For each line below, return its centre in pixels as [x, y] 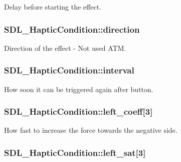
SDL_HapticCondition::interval [69, 70]
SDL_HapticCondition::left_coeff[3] [78, 111]
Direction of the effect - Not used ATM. [65, 48]
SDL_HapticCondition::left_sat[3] [75, 152]
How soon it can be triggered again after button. [79, 89]
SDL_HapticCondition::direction [72, 29]
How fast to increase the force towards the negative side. [91, 130]
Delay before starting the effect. [53, 7]
